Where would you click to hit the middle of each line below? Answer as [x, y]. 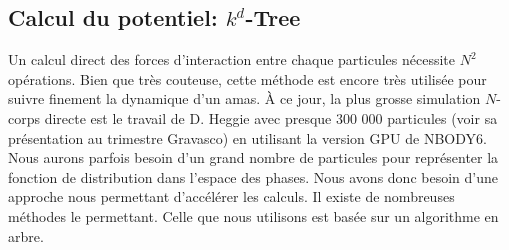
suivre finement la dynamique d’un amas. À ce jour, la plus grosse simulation [244, 98]
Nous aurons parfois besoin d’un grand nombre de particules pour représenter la [253, 157]
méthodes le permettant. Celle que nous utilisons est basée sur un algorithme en [253, 215]
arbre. [26, 235]
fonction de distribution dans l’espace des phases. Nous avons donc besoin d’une [253, 176]
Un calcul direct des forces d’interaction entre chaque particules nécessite [231, 59]
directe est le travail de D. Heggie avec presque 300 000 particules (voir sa [271, 117]
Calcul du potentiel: [113, 17]
